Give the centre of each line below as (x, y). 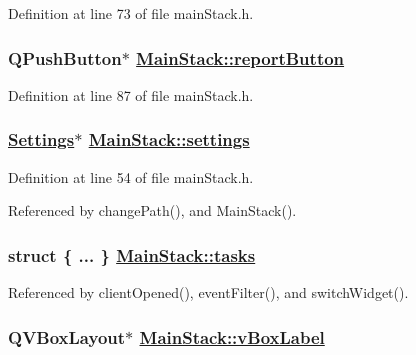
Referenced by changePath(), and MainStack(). (152, 210)
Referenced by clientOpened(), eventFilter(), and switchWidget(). (208, 292)
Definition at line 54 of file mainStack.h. (131, 176)
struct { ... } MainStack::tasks (132, 254)
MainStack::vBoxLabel (232, 336)
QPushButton (65, 57)
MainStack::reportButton (240, 57)
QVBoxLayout (67, 336)
